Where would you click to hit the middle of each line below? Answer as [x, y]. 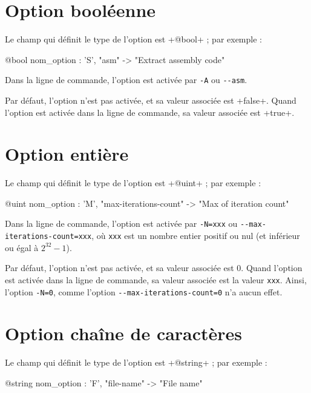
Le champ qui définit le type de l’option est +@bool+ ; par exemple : [133, 39]
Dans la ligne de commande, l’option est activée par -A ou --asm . [126, 80]
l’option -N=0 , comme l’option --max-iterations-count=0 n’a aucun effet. [144, 291]
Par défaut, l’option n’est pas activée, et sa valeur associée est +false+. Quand [151, 100]
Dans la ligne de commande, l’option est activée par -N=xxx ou [121, 223]
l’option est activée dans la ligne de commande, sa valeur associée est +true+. [150, 112]
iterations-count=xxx [48, 237]
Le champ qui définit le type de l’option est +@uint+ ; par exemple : [133, 183]
